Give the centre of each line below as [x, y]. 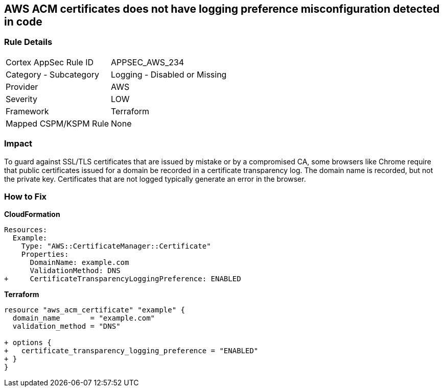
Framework [27, 111]
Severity [21, 99]
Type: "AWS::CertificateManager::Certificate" [116, 246]
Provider [22, 87]
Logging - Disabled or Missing [169, 74]
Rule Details [28, 42]
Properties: [45, 254]
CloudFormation [32, 214]
